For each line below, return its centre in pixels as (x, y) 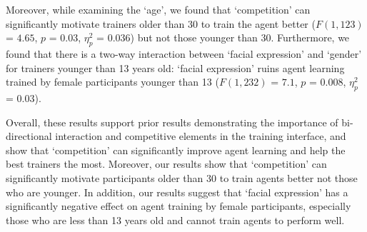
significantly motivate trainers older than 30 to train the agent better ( (161, 23)
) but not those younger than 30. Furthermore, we (240, 37)
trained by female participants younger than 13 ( (112, 82)
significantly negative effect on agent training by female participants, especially (179, 206)
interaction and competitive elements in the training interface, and (201, 136)
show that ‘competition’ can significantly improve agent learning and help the (176, 150)
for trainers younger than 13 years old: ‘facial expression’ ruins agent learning (175, 67)
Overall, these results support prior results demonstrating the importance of (172, 122)
